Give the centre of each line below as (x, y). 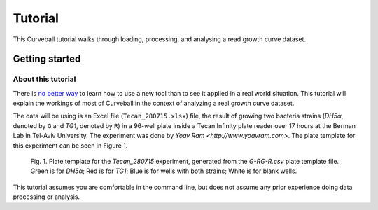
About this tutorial (44, 79)
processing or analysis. (47, 197)
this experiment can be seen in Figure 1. (70, 145)
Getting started (47, 59)
